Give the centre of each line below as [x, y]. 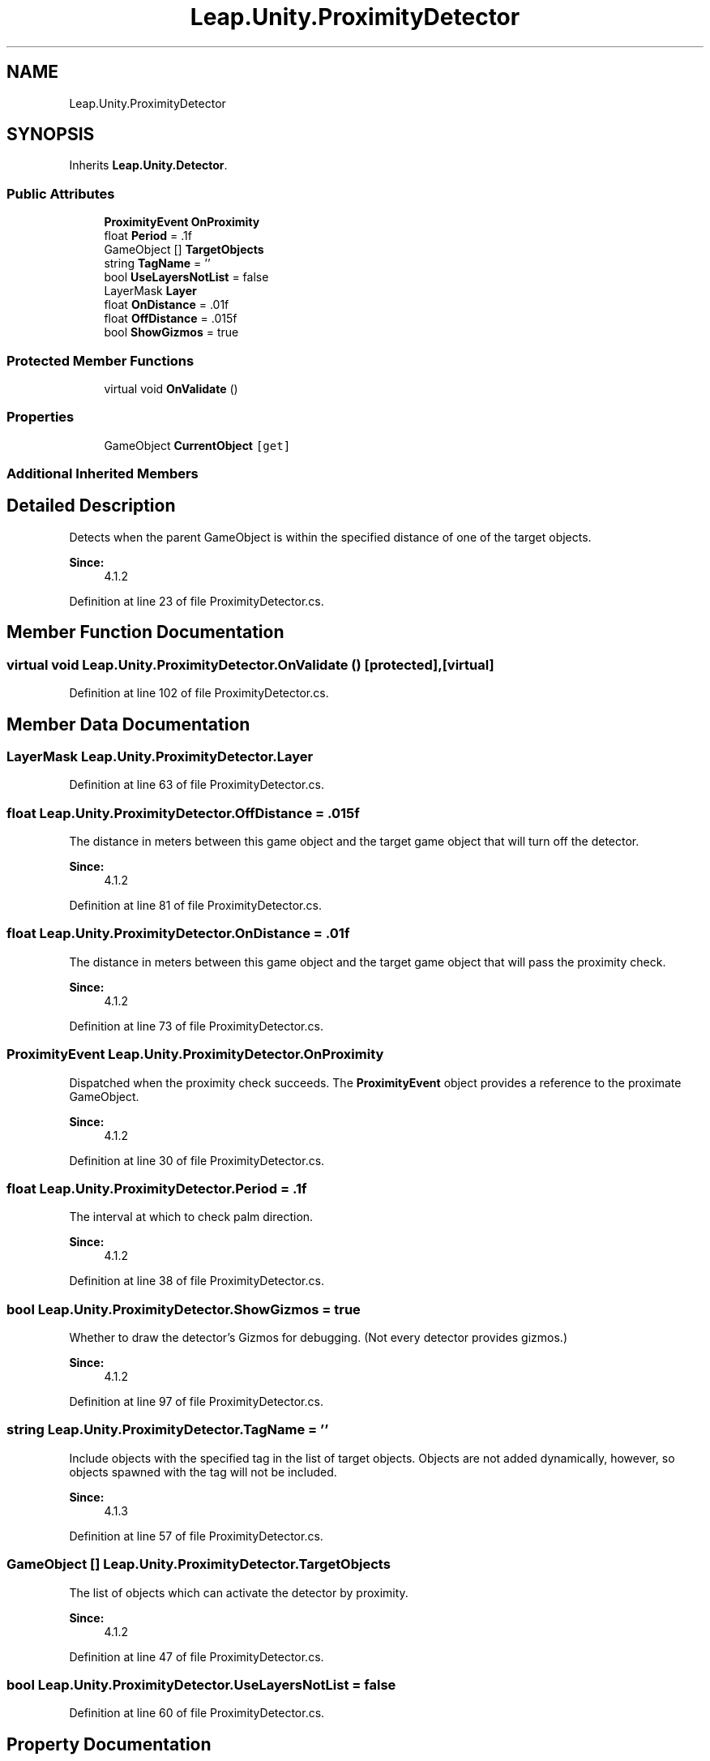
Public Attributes [61, 193]
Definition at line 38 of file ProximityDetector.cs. [197, 1281]
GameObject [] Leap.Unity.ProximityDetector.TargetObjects [199, 1564]
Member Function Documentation [145, 632]
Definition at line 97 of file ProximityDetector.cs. [196, 1402]
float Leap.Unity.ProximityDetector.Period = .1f [157, 1188]
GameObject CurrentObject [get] [197, 445]
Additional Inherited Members [103, 474]
